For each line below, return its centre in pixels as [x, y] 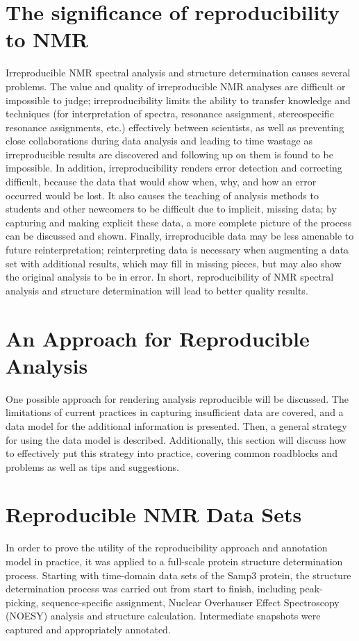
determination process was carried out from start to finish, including [151, 589]
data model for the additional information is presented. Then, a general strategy [176, 425]
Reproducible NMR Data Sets [154, 514]
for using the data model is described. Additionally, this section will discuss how [176, 439]
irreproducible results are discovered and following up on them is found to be [169, 154]
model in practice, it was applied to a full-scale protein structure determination [174, 561]
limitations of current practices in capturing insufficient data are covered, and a [175, 412]
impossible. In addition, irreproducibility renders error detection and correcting [174, 168]
